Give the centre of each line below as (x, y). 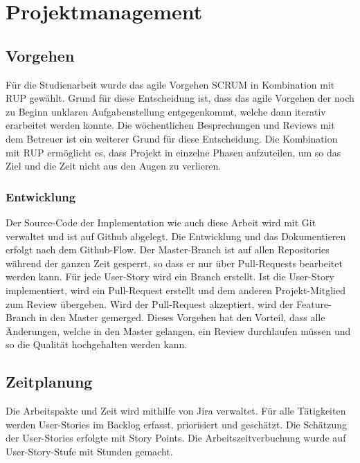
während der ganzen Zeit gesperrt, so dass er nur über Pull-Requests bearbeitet (174, 263)
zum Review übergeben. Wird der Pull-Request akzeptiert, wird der (150, 303)
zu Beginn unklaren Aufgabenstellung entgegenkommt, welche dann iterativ (166, 111)
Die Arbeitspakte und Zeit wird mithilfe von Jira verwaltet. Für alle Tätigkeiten (176, 411)
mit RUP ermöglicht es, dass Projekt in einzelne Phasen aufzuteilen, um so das (173, 152)
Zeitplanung (49, 382)
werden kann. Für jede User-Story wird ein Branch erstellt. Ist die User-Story (170, 276)
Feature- (314, 303)
